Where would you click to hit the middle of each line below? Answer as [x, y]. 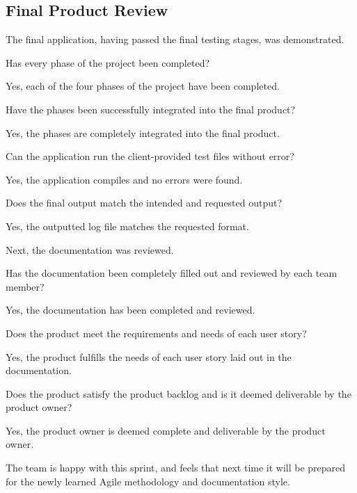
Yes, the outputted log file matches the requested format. [127, 226]
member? [25, 286]
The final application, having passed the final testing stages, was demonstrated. [175, 39]
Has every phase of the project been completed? [108, 62]
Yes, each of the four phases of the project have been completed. [143, 86]
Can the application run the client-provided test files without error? [150, 156]
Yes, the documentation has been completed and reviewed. [130, 310]
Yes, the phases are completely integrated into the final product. [143, 132]
